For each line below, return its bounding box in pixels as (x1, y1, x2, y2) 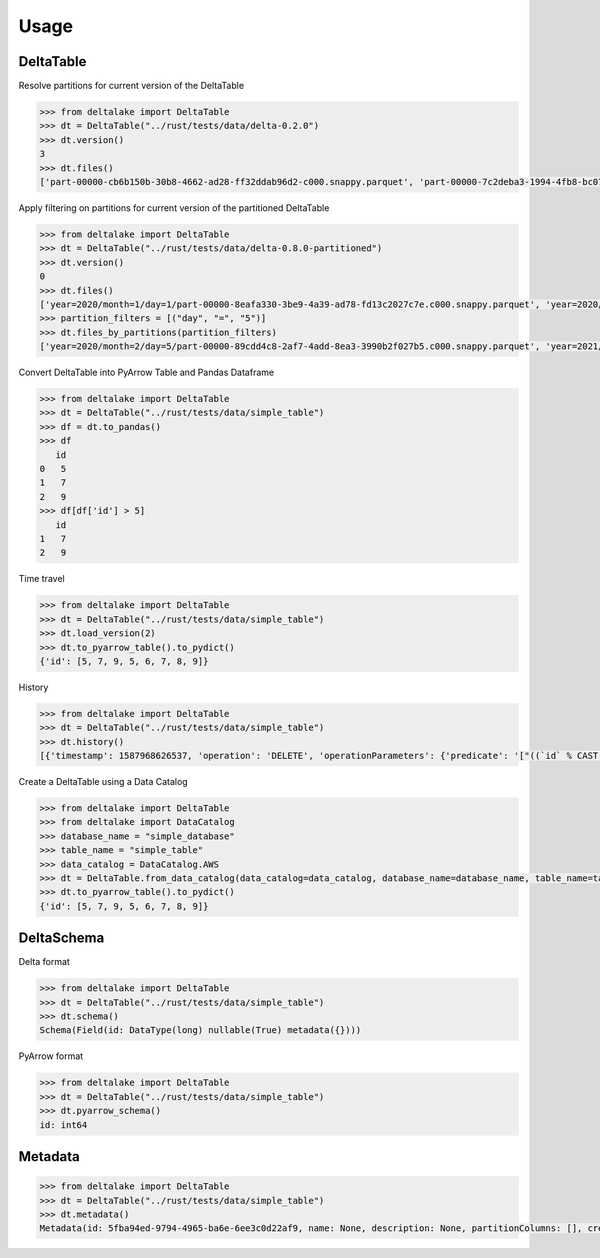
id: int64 (39, 1119, 88, 1130)
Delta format (18, 956, 70, 968)
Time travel (18, 573, 65, 585)
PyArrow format (18, 1050, 84, 1062)
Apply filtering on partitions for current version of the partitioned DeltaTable (18, 201, 330, 214)
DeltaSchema (18, 930, 105, 947)
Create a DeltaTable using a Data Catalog (18, 776, 189, 788)
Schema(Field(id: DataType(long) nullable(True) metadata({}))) (39, 1025, 362, 1036)
